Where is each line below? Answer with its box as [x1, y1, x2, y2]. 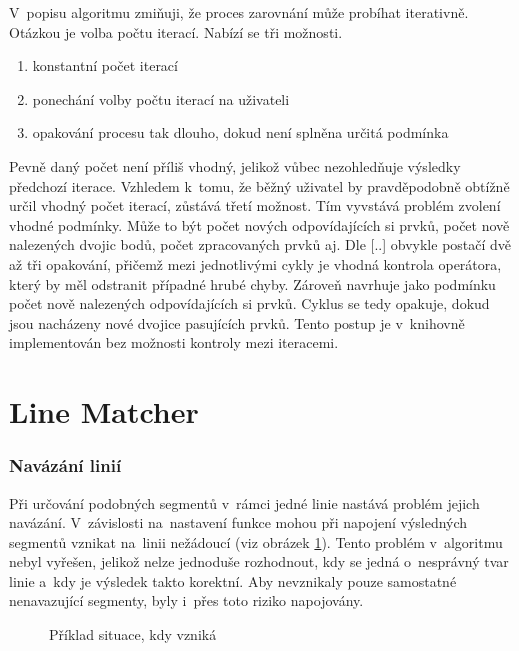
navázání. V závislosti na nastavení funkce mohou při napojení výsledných [9, 512, 468, 533]
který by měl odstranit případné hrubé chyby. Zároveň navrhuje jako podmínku [9, 273, 496, 294]
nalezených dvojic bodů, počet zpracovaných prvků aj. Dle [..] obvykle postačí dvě [9, 234, 512, 255]
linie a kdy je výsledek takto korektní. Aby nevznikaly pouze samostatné [9, 570, 457, 591]
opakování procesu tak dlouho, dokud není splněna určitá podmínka [32, 122, 449, 143]
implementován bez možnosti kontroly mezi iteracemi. [9, 332, 339, 353]
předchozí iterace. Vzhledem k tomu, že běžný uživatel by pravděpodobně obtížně [9, 175, 510, 196]
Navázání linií [9, 453, 122, 478]
